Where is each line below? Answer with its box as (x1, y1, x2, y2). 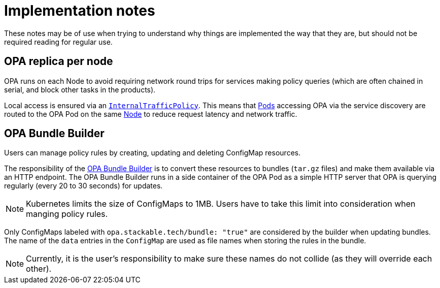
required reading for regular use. (4, 37, 113, 46)
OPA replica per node (4, 55, 113, 68)
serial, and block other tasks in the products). (4, 85, 156, 94)
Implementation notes (4, 2, 155, 19)
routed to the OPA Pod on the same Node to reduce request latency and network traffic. (4, 109, 297, 118)
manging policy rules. (26, 209, 108, 219)
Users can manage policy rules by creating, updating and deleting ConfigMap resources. (4, 148, 301, 157)
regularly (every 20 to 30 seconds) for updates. (4, 181, 163, 190)
